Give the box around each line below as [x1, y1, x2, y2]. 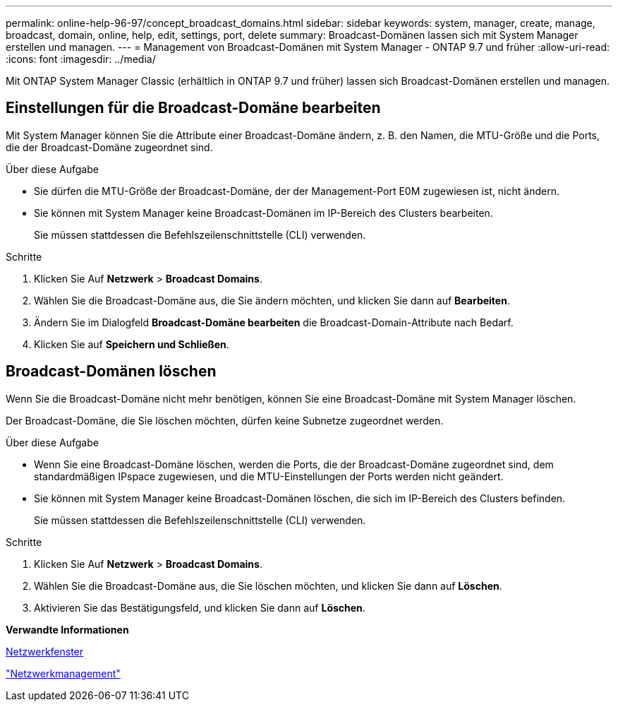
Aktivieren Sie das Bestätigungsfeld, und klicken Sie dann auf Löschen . [34, 601, 365, 614]
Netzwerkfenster [6, 645, 84, 658]
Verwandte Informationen [6, 623, 129, 636]
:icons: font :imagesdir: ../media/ [6, 53, 156, 65]
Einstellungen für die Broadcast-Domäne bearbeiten [6, 99, 381, 117]
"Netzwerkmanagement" [6, 667, 121, 679]
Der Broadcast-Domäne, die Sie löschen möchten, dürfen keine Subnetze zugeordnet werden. [6, 414, 444, 427]
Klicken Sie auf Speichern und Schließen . [34, 338, 229, 350]
